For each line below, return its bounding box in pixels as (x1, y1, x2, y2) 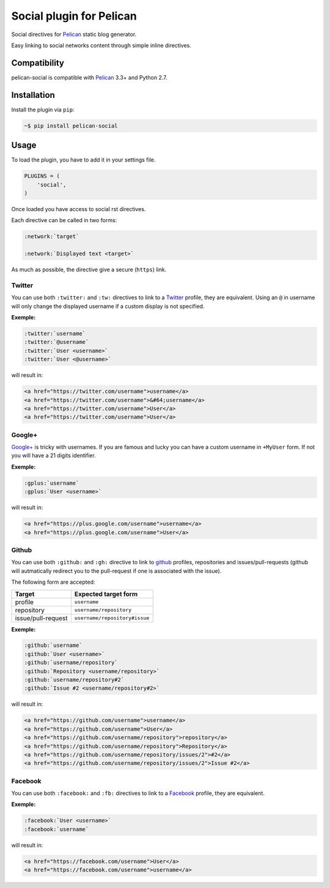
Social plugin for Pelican (11, 9, 137, 23)
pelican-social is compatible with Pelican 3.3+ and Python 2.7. (11, 73, 167, 81)
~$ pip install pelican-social (24, 122, 119, 129)
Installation (11, 89, 55, 100)
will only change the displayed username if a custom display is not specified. (11, 302, 205, 310)
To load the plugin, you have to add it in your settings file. (11, 156, 156, 163)
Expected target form (74, 589, 138, 598)
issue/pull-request (15, 614, 68, 622)
